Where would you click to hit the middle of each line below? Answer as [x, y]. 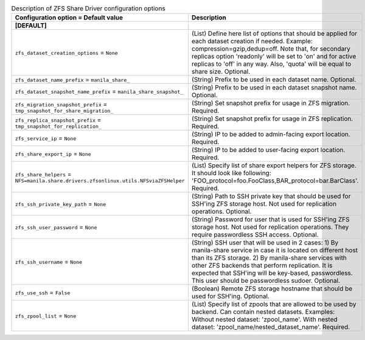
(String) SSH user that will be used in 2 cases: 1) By [265, 243]
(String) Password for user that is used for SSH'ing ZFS [271, 220]
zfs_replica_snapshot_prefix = [58, 120]
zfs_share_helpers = [43, 174]
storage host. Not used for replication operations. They [270, 227]
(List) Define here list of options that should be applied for [275, 33]
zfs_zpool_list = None [46, 316]
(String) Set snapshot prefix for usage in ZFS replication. [273, 119]
